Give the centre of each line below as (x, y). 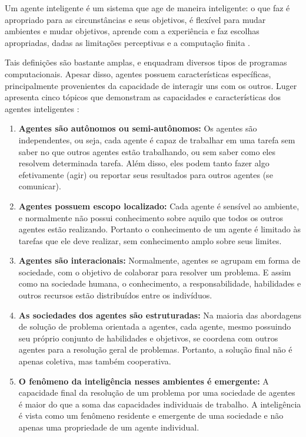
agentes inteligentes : (42, 108)
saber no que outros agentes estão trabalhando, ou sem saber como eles (147, 151)
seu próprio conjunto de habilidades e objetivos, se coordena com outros (148, 338)
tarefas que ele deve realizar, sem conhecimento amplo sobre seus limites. (150, 240)
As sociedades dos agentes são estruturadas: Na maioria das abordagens (160, 315)
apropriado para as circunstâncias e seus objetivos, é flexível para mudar (135, 19)
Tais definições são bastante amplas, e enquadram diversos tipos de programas (146, 62)
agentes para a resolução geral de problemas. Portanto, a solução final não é (155, 349)
